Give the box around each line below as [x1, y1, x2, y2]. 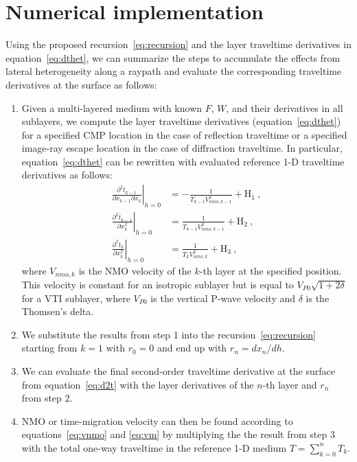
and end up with [157, 340, 227, 355]
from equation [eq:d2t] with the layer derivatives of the [21, 377, 254, 391]
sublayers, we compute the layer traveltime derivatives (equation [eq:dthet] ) [21, 114, 341, 128]
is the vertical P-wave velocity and [150, 290, 296, 305]
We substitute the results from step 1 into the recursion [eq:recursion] [21, 327, 316, 341]
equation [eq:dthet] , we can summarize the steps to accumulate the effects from [5, 50, 341, 65]
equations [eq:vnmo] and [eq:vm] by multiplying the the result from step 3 [21, 427, 335, 441]
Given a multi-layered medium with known [21, 100, 203, 115]
